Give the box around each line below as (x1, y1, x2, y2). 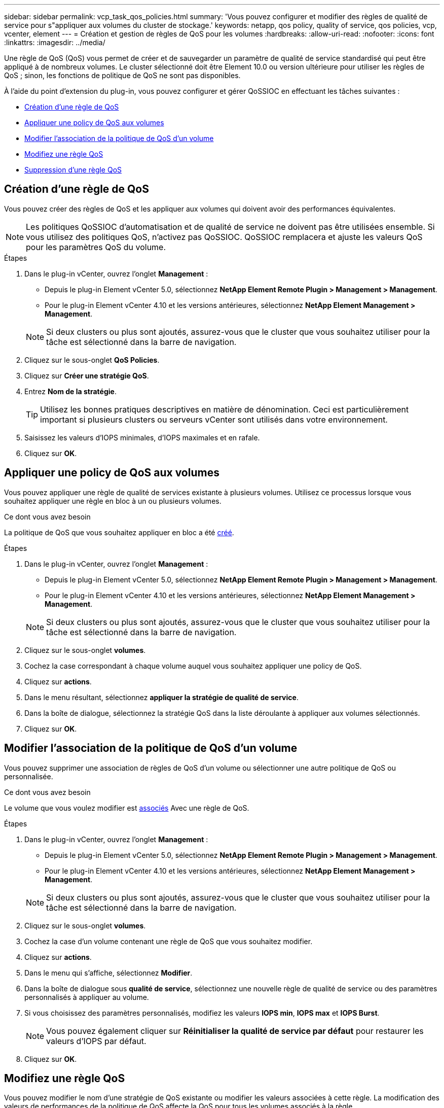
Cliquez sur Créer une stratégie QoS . (24, 371, 149, 380)
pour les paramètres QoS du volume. (26, 241, 166, 252)
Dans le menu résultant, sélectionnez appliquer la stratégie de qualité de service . (24, 692, 299, 702)
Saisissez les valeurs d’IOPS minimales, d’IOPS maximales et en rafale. (24, 433, 260, 442)
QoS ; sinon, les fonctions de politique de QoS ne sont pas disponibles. (4, 71, 241, 80)
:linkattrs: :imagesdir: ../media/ (4, 38, 105, 47)
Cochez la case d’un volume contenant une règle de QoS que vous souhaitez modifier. (24, 937, 313, 946)
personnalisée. (4, 772, 53, 781)
